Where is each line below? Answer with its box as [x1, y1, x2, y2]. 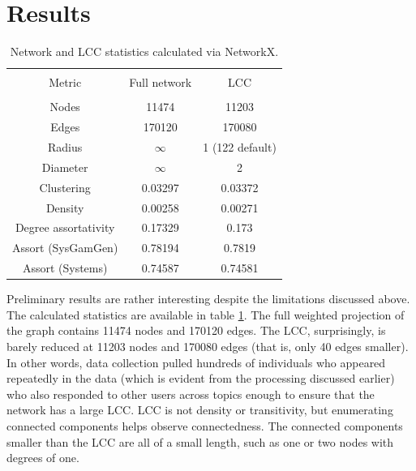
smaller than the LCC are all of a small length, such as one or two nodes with [6, 433, 394, 450]
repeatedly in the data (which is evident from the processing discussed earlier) [6, 370, 395, 387]
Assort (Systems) [22, 259, 108, 276]
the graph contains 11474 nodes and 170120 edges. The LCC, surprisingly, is [6, 322, 386, 339]
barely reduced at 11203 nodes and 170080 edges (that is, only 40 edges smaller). [6, 337, 409, 354]
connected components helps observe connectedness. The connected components [6, 417, 403, 434]
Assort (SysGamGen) [12, 239, 118, 256]
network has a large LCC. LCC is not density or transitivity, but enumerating [6, 401, 393, 418]
